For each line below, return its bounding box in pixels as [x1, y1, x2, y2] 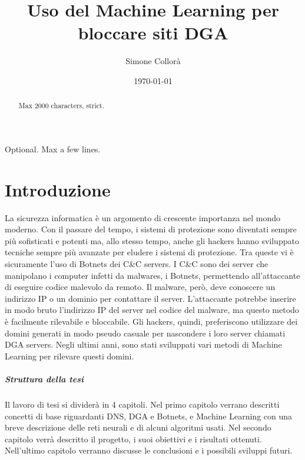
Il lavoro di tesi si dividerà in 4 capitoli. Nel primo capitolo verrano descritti [5, 398, 280, 410]
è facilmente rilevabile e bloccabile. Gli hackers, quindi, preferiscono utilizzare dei [5, 315, 298, 328]
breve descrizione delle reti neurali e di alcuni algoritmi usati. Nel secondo [5, 421, 271, 434]
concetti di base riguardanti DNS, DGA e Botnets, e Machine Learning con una [5, 409, 293, 422]
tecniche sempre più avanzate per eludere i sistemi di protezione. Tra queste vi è [5, 246, 294, 258]
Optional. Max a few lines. [5, 142, 101, 155]
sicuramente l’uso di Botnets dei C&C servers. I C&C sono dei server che [5, 258, 268, 270]
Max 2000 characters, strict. [18, 101, 105, 111]
